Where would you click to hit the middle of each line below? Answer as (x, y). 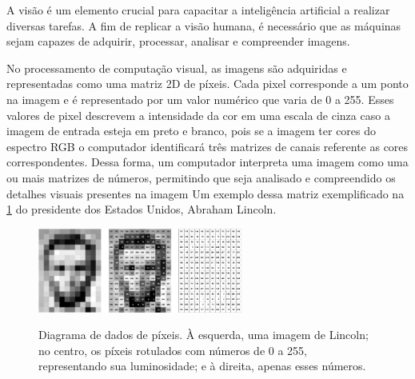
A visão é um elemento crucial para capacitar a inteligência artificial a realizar (198, 10)
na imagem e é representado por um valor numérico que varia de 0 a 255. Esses (200, 99)
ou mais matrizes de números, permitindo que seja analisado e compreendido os (201, 177)
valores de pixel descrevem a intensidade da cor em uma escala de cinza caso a (198, 115)
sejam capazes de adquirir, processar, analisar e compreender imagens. (178, 41)
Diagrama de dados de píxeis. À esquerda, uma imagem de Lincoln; (204, 335)
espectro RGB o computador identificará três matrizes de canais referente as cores (207, 146)
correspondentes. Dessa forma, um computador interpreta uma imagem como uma (207, 162)
